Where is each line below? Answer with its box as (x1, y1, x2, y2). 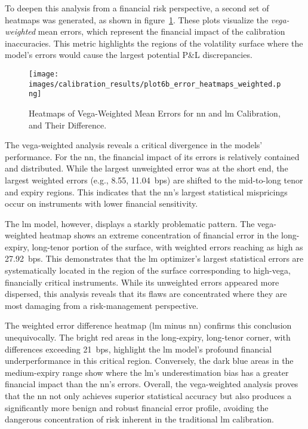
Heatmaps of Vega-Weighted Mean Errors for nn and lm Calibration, (29, 106, 281, 119)
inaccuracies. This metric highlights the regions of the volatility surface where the (5, 36, 303, 49)
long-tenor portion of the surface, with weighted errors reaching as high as (32, 240, 303, 253)
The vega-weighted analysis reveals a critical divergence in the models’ (5, 139, 263, 151)
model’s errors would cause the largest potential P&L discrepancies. (5, 48, 252, 61)
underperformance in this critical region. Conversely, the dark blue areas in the (5, 354, 294, 367)
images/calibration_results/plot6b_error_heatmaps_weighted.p (29, 79, 281, 88)
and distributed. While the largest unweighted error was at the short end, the (5, 162, 288, 174)
